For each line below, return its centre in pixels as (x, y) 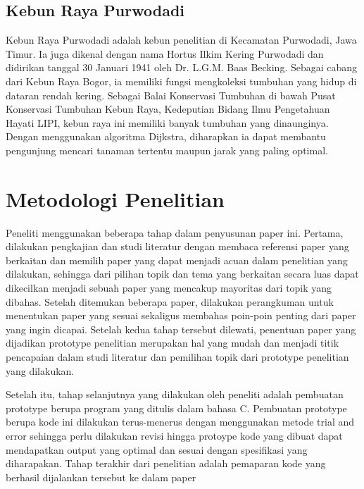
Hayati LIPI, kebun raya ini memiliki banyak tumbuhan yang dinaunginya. (167, 122)
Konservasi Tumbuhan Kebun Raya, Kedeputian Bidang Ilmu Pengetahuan (168, 109)
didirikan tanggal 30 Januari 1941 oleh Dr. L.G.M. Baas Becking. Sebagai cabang (182, 67)
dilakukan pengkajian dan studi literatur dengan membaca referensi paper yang (177, 246)
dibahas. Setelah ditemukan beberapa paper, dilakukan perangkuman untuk (170, 301)
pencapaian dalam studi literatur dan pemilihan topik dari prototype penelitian (177, 357)
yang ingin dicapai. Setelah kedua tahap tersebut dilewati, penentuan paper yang (181, 329)
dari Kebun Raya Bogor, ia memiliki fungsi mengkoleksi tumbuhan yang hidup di (181, 81)
